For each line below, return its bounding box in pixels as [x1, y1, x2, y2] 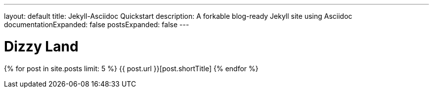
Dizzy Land [4, 38, 79, 55]
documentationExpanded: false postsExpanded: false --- [4, 20, 189, 29]
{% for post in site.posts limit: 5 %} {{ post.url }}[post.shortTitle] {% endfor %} [4, 64, 259, 73]
